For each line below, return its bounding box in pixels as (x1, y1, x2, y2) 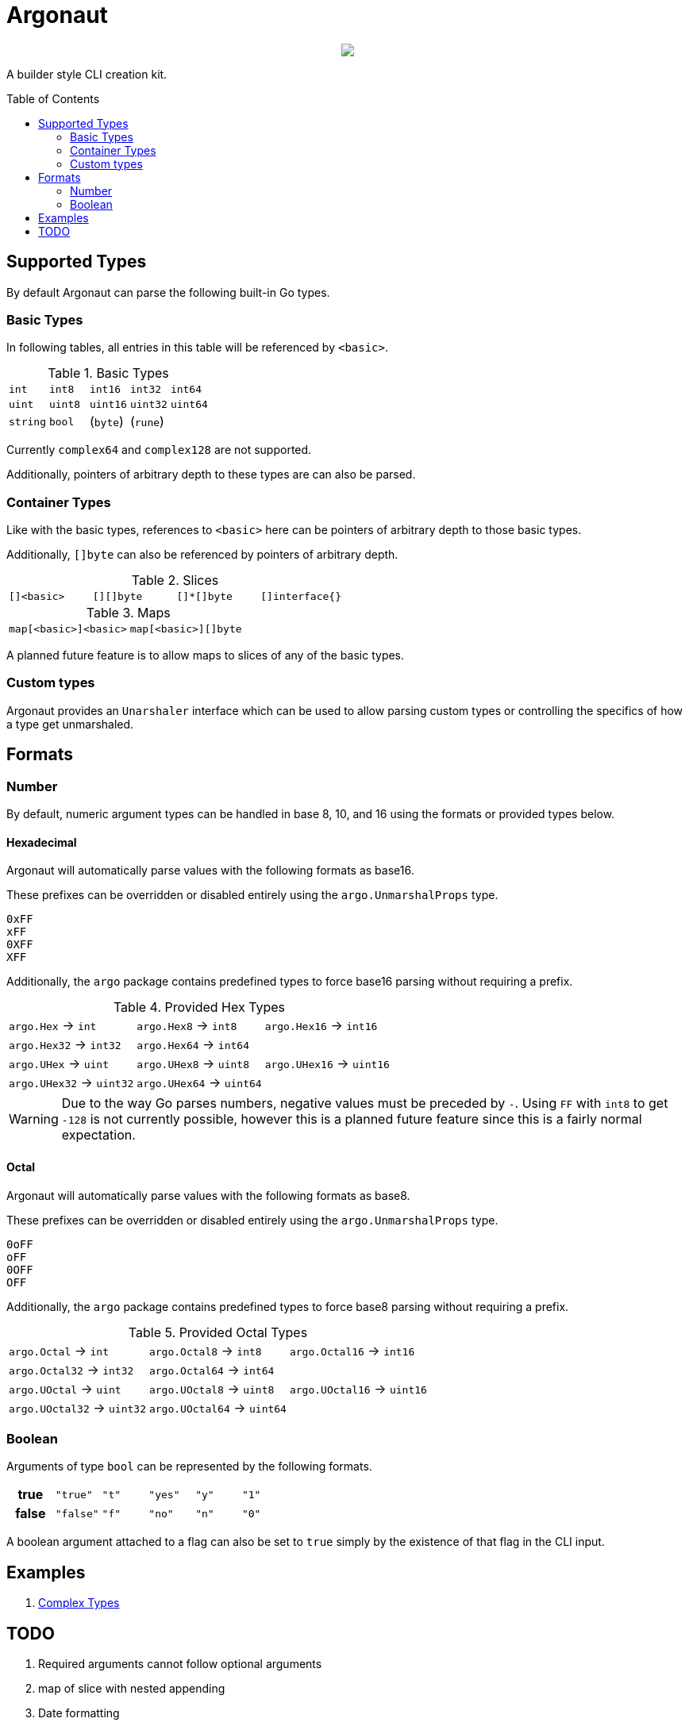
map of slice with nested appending (38, 1681, 225, 1695)
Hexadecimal (6, 835, 77, 849)
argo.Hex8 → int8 (137, 1017, 237, 1034)
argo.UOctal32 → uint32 (9, 1399, 146, 1416)
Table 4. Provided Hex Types (113, 999, 286, 1016)
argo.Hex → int (9, 1017, 97, 1034)
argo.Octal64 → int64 (148, 1361, 275, 1378)
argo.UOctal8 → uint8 (148, 1380, 275, 1397)
